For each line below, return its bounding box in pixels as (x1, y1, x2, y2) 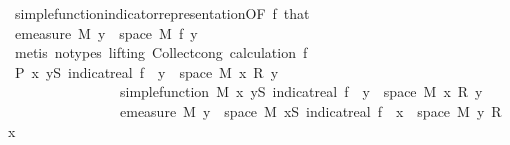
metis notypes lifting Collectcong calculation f (14, 42, 308, 63)
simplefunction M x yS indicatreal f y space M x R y (119, 81, 483, 102)
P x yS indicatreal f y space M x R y (14, 61, 279, 82)
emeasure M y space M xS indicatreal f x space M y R (119, 100, 502, 121)
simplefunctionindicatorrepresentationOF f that (14, 3, 310, 23)
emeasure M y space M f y (14, 22, 198, 43)
